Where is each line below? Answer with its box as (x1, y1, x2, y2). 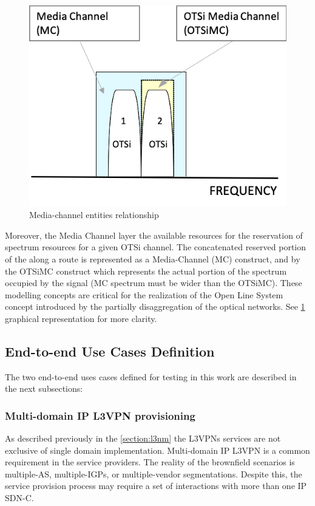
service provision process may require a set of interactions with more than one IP (5, 479, 307, 492)
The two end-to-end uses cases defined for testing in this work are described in (5, 370, 297, 383)
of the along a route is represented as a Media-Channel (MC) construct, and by (5, 252, 300, 265)
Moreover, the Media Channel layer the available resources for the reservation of (5, 228, 303, 241)
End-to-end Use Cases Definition (5, 341, 215, 360)
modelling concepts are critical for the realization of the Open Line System (5, 288, 283, 301)
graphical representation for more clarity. (5, 312, 157, 324)
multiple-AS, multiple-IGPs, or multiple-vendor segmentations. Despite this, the (5, 467, 302, 480)
